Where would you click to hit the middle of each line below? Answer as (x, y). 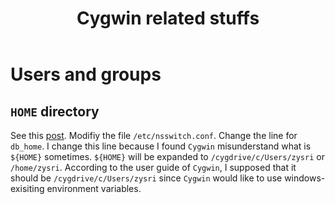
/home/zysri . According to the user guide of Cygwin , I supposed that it (153, 167)
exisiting (27, 188)
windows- (305, 178)
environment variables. (94, 188)
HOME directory (55, 111)
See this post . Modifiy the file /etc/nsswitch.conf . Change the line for (154, 135)
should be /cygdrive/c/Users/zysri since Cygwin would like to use (146, 178)
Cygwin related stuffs (168, 18)
